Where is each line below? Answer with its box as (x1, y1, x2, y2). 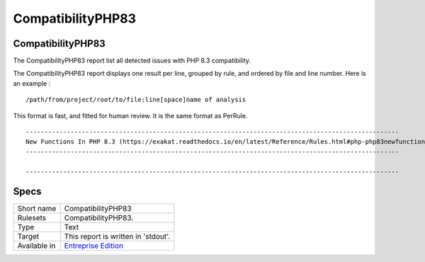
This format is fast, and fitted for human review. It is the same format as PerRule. (13, 111, 248, 120)
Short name (17, 204, 57, 214)
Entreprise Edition (64, 241, 124, 251)
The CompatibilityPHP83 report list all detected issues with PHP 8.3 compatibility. (13, 57, 251, 65)
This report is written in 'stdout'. (64, 232, 171, 241)
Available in (17, 241, 56, 251)
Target (17, 232, 40, 241)
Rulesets (17, 213, 46, 223)
